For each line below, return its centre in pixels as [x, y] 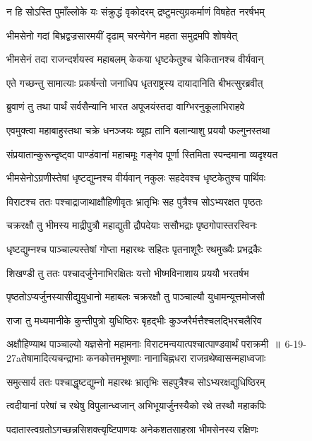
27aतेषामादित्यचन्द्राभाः [45, 357]
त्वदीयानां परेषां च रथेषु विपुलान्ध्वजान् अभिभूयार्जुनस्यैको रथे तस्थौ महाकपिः [136, 405]
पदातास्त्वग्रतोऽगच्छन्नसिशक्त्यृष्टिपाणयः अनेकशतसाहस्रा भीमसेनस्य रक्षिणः [132, 429]
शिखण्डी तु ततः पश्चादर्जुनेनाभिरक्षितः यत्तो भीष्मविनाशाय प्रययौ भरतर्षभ [128, 272]
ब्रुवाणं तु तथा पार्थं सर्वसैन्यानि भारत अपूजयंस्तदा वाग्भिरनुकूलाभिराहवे [126, 106]
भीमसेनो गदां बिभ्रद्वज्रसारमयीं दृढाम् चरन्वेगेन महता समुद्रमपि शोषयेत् [122, 35]
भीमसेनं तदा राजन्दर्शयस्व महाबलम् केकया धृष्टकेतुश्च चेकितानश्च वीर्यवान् [135, 59]
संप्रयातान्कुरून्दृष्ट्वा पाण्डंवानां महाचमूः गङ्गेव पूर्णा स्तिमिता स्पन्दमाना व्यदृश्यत [142, 154]
